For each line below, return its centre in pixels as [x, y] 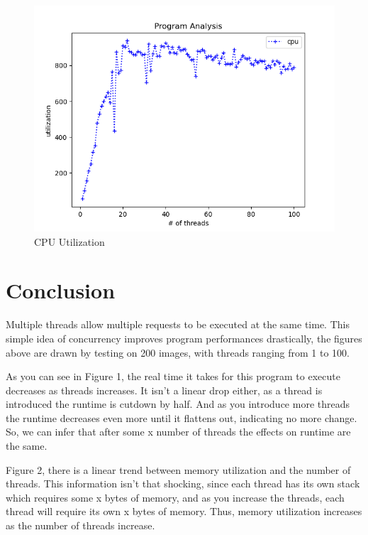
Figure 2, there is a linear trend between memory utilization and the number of [178, 469]
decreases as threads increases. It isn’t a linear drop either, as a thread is [164, 390]
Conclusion [61, 290]
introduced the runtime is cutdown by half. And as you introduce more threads [178, 404]
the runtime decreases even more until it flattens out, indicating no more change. [182, 417]
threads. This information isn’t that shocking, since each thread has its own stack [183, 483]
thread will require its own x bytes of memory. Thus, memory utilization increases [184, 511]
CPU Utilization [69, 241]
